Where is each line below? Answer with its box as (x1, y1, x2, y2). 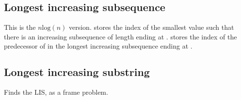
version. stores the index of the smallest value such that (68, 22, 234, 32)
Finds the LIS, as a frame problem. (4, 87, 108, 97)
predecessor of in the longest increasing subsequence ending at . (4, 41, 193, 51)
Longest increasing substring (4, 64, 150, 79)
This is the (4, 22, 36, 32)
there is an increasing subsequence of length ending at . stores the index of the (4, 31, 237, 41)
